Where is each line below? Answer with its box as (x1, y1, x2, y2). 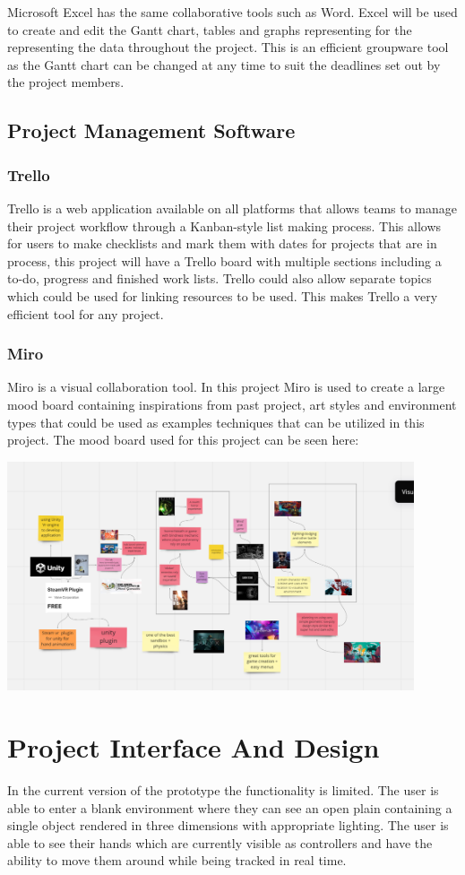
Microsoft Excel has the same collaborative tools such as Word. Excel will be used (7, 3, 458, 21)
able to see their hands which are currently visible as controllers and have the (7, 833, 433, 852)
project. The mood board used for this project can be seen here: (7, 430, 359, 449)
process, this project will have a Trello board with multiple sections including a (7, 251, 442, 270)
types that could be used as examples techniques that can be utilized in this (7, 412, 425, 431)
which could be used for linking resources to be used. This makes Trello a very (7, 286, 438, 305)
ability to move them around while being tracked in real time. (7, 851, 347, 870)
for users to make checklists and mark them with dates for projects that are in (7, 234, 437, 253)
